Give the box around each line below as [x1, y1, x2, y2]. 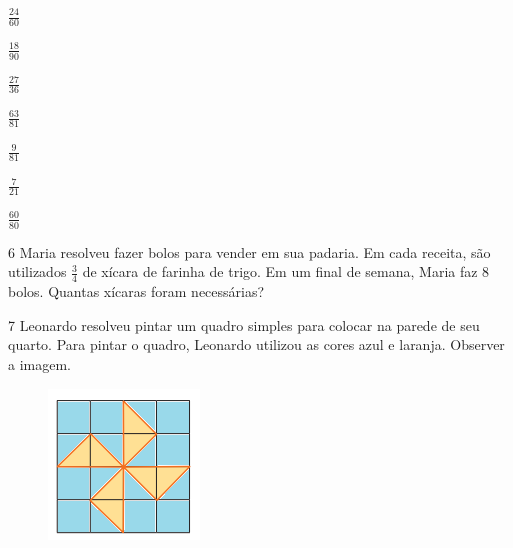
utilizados [8, 261, 67, 282]
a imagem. [8, 354, 71, 374]
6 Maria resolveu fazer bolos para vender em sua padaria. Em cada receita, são [8, 241, 491, 262]
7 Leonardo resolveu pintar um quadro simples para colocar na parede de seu [8, 314, 480, 335]
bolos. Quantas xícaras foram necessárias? [8, 281, 265, 302]
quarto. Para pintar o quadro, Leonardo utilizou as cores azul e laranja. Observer [8, 334, 505, 355]
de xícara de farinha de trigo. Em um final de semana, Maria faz [82, 261, 478, 282]
